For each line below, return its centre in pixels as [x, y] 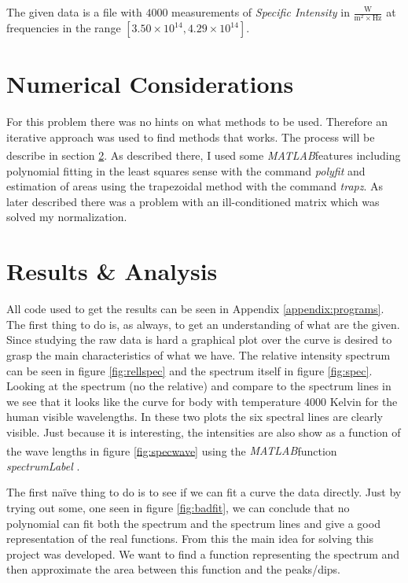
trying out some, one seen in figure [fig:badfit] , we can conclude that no [178, 507]
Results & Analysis [112, 271]
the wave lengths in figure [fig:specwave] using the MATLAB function [172, 450]
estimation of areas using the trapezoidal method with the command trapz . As [195, 186]
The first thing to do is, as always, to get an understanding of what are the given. [203, 324]
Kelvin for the [364, 401]
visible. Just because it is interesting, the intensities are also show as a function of [204, 432]
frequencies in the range [64, 28]
